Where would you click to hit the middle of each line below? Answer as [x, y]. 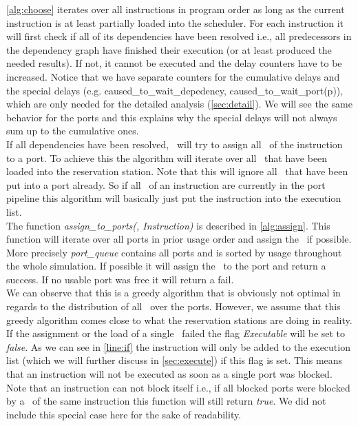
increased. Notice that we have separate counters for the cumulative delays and [173, 76]
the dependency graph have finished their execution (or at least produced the [169, 49]
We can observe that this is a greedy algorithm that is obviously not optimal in [173, 293]
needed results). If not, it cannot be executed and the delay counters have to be [174, 63]
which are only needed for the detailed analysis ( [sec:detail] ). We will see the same [179, 104]
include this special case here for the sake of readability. [124, 414]
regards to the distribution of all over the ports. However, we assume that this [173, 306]
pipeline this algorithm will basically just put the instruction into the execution [174, 198]
